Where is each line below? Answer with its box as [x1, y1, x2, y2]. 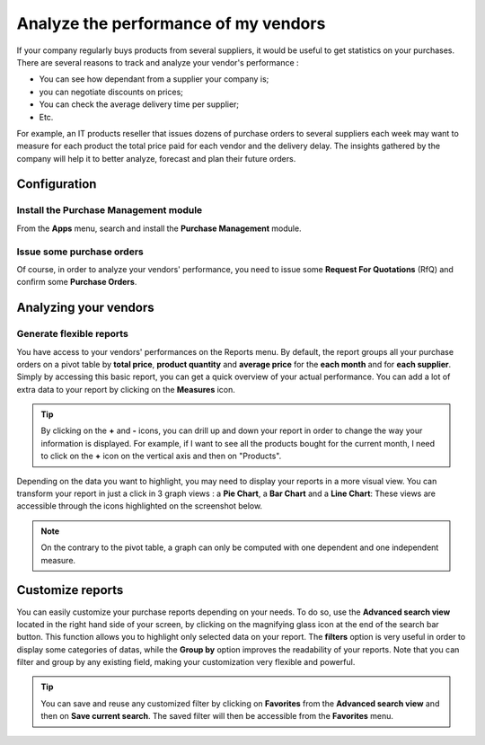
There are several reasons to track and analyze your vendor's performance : [16, 57, 300, 67]
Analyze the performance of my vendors [16, 13, 326, 33]
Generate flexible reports [16, 328, 129, 341]
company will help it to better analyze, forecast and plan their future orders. [16, 153, 296, 164]
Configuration [16, 176, 97, 192]
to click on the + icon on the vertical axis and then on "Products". [40, 450, 282, 462]
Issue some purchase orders [16, 245, 144, 258]
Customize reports [16, 582, 124, 598]
